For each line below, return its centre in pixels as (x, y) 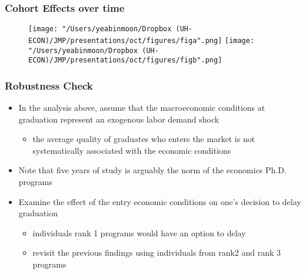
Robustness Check (49, 85)
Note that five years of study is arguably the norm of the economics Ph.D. (152, 170)
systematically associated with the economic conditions (132, 150)
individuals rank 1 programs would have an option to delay (139, 232)
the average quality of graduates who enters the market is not (144, 139)
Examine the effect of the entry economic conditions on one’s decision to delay (160, 201)
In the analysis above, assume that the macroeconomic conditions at (142, 108)
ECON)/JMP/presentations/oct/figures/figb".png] (125, 60)
